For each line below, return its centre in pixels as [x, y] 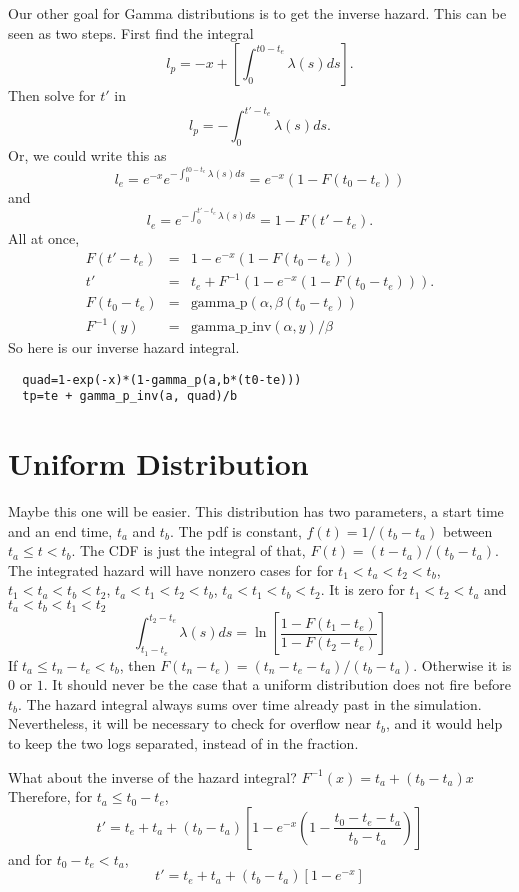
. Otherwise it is [462, 664]
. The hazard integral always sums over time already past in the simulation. [250, 703]
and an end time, [60, 530]
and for [30, 858]
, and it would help [444, 723]
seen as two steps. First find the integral [131, 32]
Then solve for [52, 95]
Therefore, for [50, 796]
